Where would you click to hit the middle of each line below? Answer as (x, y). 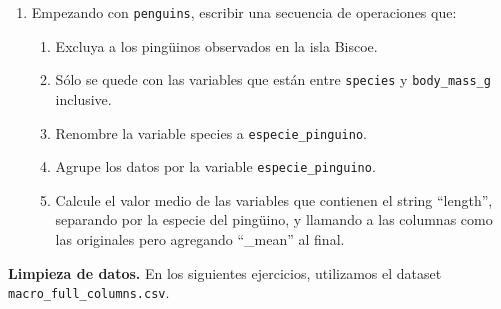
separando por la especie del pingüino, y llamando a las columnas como (274, 219)
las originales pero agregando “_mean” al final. (200, 239)
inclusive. (83, 98)
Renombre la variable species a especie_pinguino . (211, 132)
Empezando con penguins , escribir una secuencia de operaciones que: (244, 12)
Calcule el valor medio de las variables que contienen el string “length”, (274, 199)
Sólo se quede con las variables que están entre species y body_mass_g (273, 79)
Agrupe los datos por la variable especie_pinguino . (215, 166)
